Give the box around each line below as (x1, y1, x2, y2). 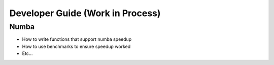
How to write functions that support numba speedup (22, 36, 132, 42)
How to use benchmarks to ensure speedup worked (22, 43, 131, 49)
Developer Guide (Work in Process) (9, 8, 161, 19)
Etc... (22, 50, 33, 56)
